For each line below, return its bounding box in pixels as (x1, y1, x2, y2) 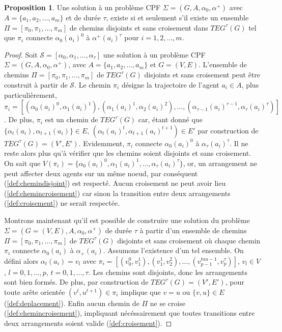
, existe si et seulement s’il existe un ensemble (106, 12, 249, 22)
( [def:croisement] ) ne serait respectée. (4, 198, 120, 208)
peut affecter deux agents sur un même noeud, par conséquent (4, 168, 198, 178)
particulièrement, (4, 89, 57, 100)
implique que (121, 286, 161, 297)
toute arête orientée (4, 286, 65, 297)
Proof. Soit (4, 49, 38, 60)
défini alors (4, 255, 39, 266)
